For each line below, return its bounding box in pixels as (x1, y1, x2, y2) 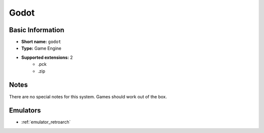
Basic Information (9, 26, 65, 34)
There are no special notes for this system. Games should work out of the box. (9, 94, 167, 99)
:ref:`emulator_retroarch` (21, 119, 71, 125)
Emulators (9, 106, 41, 114)
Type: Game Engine (21, 45, 62, 51)
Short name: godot (21, 39, 61, 45)
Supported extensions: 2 (21, 54, 73, 60)
